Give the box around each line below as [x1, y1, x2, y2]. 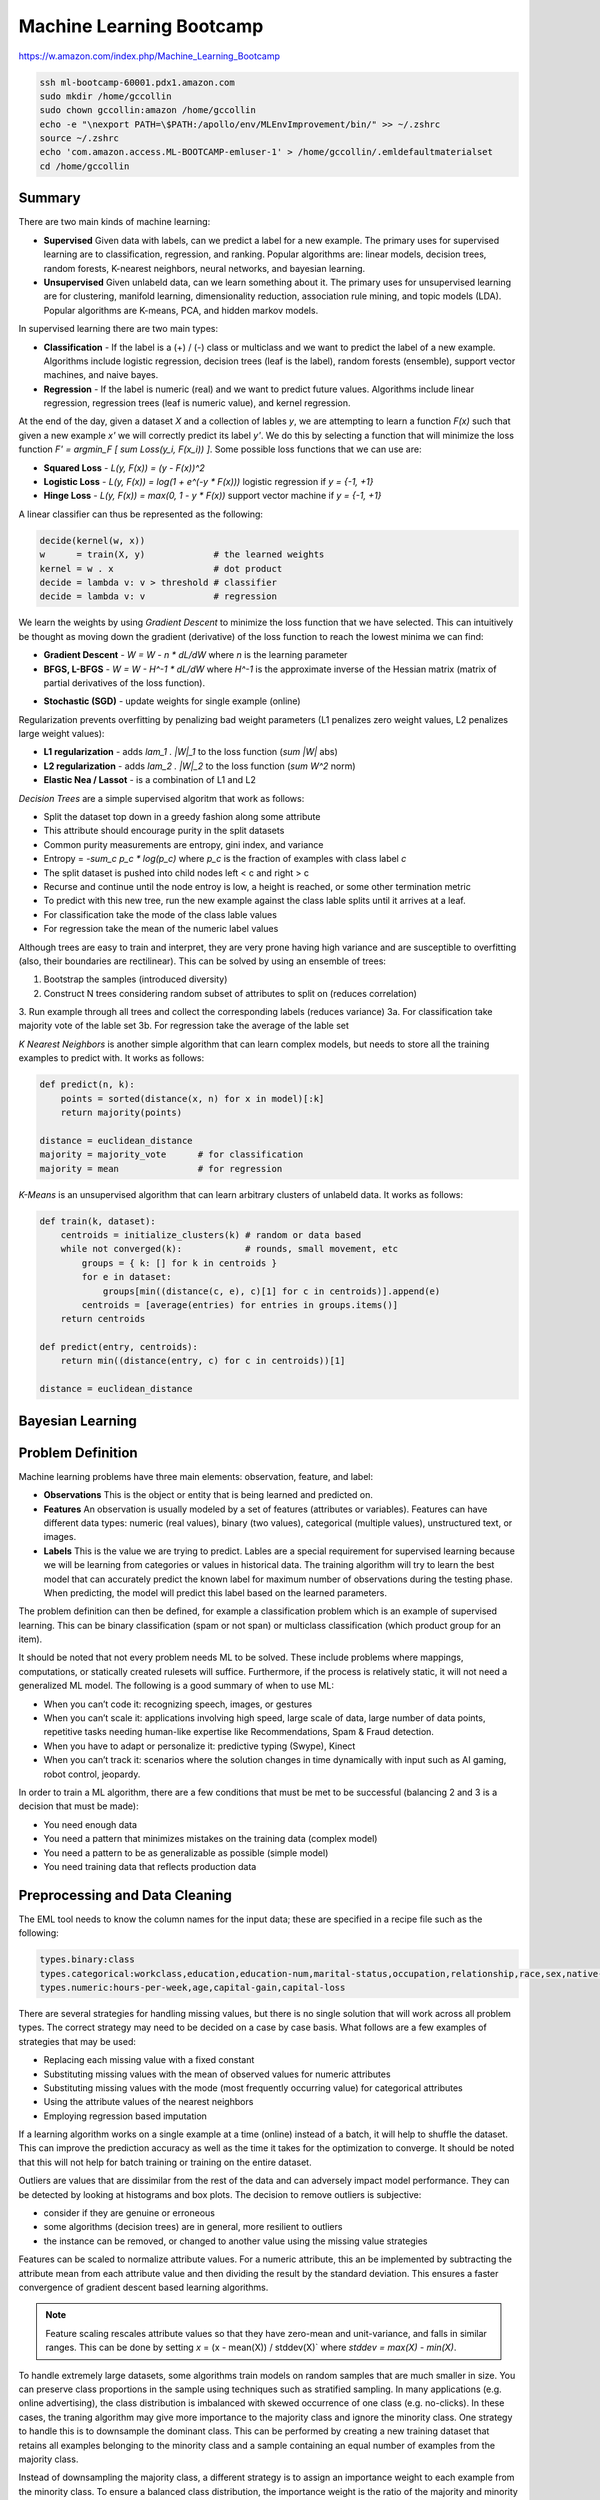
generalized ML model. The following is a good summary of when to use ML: [18, 1680, 335, 1692]
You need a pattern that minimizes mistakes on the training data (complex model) [43, 1833, 378, 1845]
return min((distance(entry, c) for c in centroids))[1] [60, 1355, 346, 1367]
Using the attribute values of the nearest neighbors [43, 2096, 254, 2108]
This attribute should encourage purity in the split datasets [43, 825, 285, 837]
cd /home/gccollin [39, 160, 130, 172]
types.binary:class [39, 1954, 135, 1965]
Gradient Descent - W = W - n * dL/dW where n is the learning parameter [43, 649, 348, 661]
